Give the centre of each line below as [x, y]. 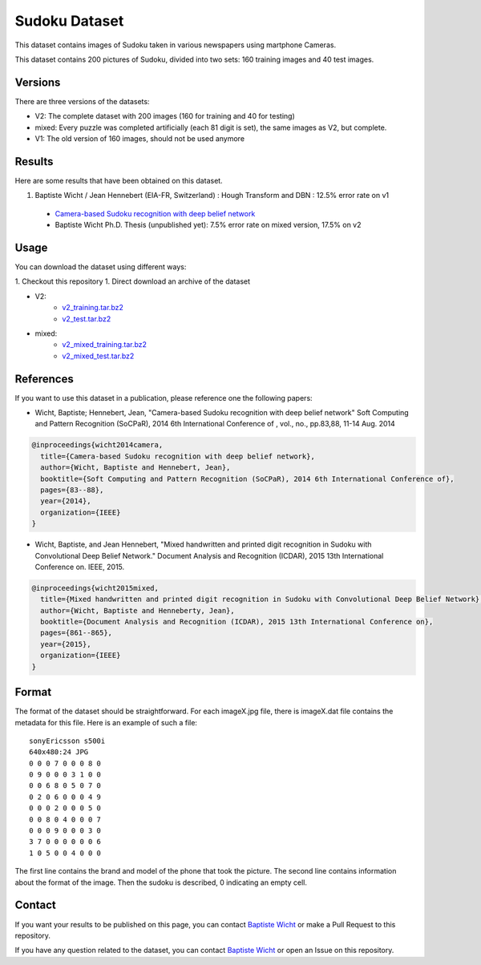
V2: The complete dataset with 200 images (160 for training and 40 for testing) [165, 116]
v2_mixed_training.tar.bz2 [105, 345]
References [44, 379]
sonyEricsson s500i [67, 741]
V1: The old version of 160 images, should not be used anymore [139, 139]
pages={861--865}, [76, 633]
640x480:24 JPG [59, 752]
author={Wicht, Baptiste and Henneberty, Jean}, [138, 610]
